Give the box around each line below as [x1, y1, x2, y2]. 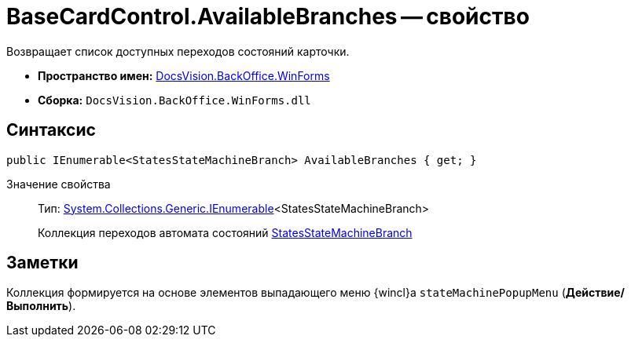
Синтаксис [6, 120, 96, 140]
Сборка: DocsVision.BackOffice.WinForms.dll [38, 93, 311, 107]
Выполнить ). [6, 299, 76, 313]
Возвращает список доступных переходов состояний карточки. [6, 44, 350, 58]
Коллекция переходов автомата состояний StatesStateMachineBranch [38, 225, 413, 239]
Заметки [6, 253, 79, 273]
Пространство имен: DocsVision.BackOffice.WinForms [38, 68, 330, 82]
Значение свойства [6, 177, 111, 191]
